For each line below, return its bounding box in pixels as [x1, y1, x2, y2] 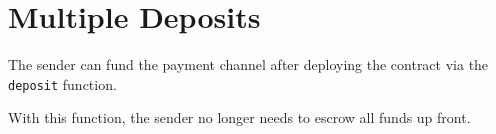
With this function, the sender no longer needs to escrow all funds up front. [8, 107, 471, 128]
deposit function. [8, 73, 117, 94]
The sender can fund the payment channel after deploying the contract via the [8, 54, 489, 75]
